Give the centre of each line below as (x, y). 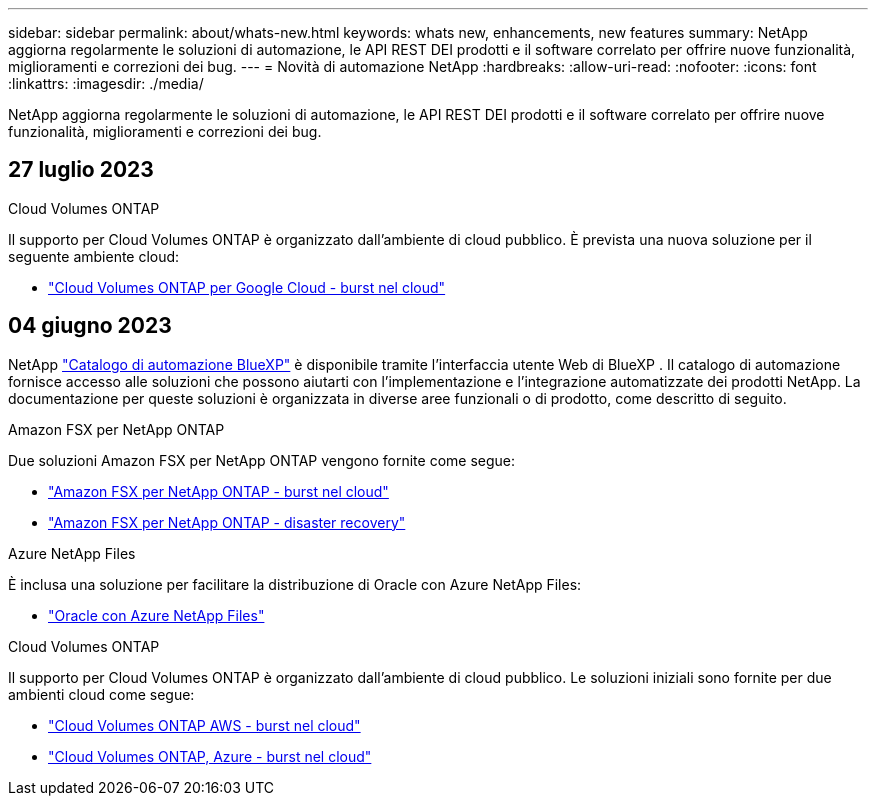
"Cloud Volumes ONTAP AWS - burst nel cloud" (204, 725)
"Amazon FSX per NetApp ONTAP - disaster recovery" (227, 522)
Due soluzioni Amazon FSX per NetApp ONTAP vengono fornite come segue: (262, 460)
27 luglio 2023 (81, 170)
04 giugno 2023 (90, 326)
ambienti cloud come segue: (101, 694)
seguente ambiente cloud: (94, 256)
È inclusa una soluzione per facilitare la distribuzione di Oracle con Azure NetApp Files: (295, 584)
